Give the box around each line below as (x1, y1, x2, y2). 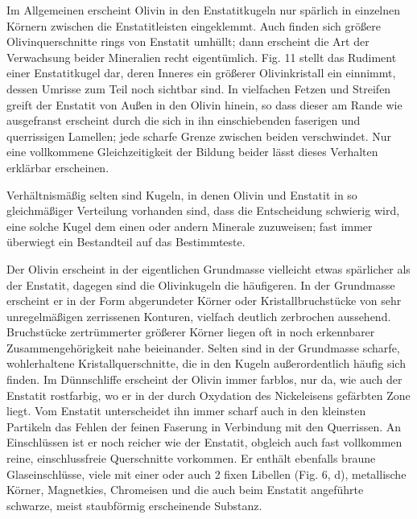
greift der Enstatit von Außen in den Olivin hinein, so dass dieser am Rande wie (6, 96, 403, 113)
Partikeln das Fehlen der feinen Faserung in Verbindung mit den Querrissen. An (6, 418, 402, 435)
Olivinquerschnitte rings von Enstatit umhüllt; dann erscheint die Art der (6, 33, 370, 50)
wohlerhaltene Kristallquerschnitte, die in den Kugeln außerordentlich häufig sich (6, 355, 406, 372)
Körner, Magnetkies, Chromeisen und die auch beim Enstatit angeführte (6, 481, 364, 498)
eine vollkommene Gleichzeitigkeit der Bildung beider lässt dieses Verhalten (6, 143, 378, 160)
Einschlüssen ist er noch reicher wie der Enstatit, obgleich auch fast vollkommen (6, 434, 403, 451)
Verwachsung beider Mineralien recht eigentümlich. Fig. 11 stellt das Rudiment (6, 48, 397, 65)
